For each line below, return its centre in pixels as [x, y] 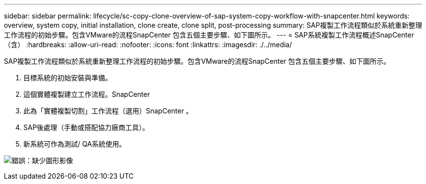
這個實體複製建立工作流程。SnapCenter [87, 94]
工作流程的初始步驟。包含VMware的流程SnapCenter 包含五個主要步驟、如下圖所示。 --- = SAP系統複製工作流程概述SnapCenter [209, 35]
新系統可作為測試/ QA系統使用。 [75, 144]
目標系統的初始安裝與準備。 [68, 78]
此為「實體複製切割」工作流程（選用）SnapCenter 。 [108, 111]
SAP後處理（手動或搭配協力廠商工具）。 [86, 127]
